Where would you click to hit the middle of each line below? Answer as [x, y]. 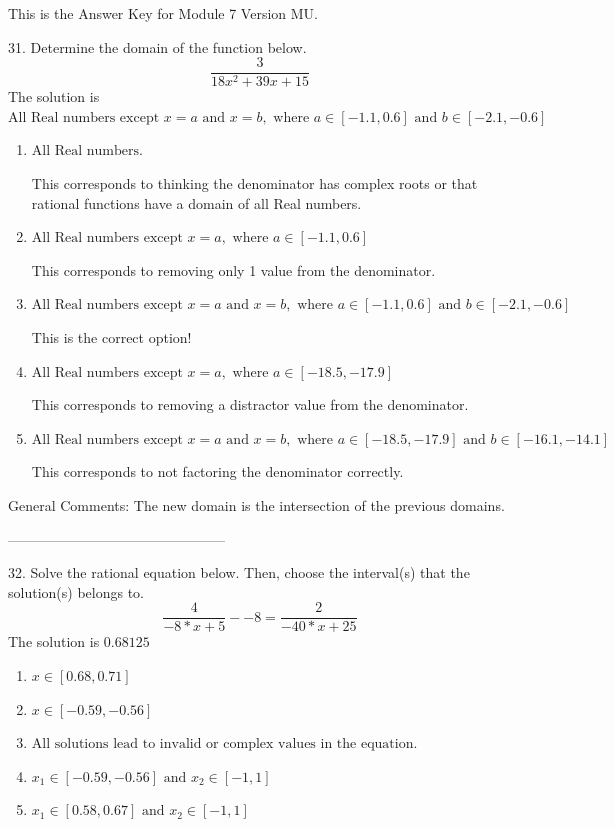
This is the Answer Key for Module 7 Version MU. [163, 13]
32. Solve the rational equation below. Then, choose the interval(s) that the [239, 572]
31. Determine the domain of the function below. [157, 46]
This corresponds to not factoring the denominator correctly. [217, 471]
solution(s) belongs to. [76, 591]
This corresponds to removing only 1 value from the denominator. [233, 269]
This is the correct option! [111, 337]
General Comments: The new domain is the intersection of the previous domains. [256, 504]
